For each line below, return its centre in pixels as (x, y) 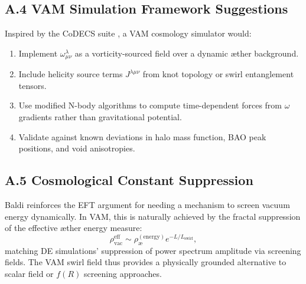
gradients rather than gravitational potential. (100, 117)
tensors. (32, 85)
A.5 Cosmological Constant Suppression (129, 180)
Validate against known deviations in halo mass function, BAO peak (142, 136)
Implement (38, 53)
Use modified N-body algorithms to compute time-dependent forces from (150, 105)
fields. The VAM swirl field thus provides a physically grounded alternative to (146, 262)
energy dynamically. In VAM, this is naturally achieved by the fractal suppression (153, 216)
